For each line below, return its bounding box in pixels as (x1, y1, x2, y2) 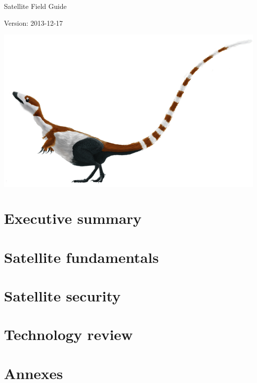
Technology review (4, 324, 133, 344)
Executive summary (4, 208, 142, 228)
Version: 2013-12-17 (4, 17, 63, 28)
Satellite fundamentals (4, 247, 159, 267)
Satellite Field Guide (4, 1, 67, 11)
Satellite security (4, 285, 121, 305)
